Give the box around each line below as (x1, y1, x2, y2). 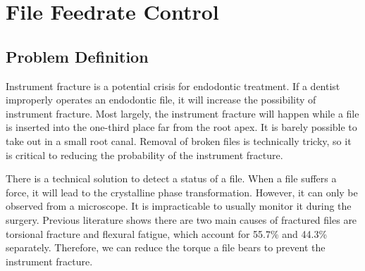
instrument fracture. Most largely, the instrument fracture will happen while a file (6, 106, 359, 120)
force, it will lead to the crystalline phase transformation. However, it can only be (6, 184, 358, 199)
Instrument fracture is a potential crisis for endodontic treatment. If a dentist (6, 78, 340, 93)
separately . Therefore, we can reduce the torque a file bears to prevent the (6, 240, 326, 255)
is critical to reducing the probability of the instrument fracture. (6, 147, 283, 162)
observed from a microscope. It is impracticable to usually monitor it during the (6, 198, 352, 213)
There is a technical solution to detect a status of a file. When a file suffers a (6, 171, 337, 186)
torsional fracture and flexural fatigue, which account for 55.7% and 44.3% (6, 226, 328, 241)
